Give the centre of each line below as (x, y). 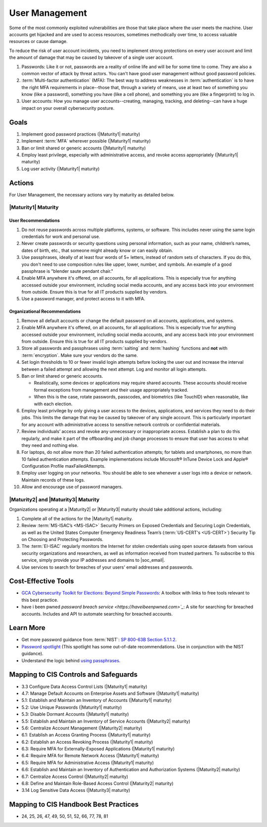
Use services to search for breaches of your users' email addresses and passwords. (107, 567)
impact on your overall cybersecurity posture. (68, 108)
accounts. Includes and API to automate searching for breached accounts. (97, 614)
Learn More (27, 628)
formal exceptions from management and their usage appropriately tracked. (111, 390)
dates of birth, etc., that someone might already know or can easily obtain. (97, 250)
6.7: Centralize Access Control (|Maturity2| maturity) (75, 777)
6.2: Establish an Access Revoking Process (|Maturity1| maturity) (87, 742)
